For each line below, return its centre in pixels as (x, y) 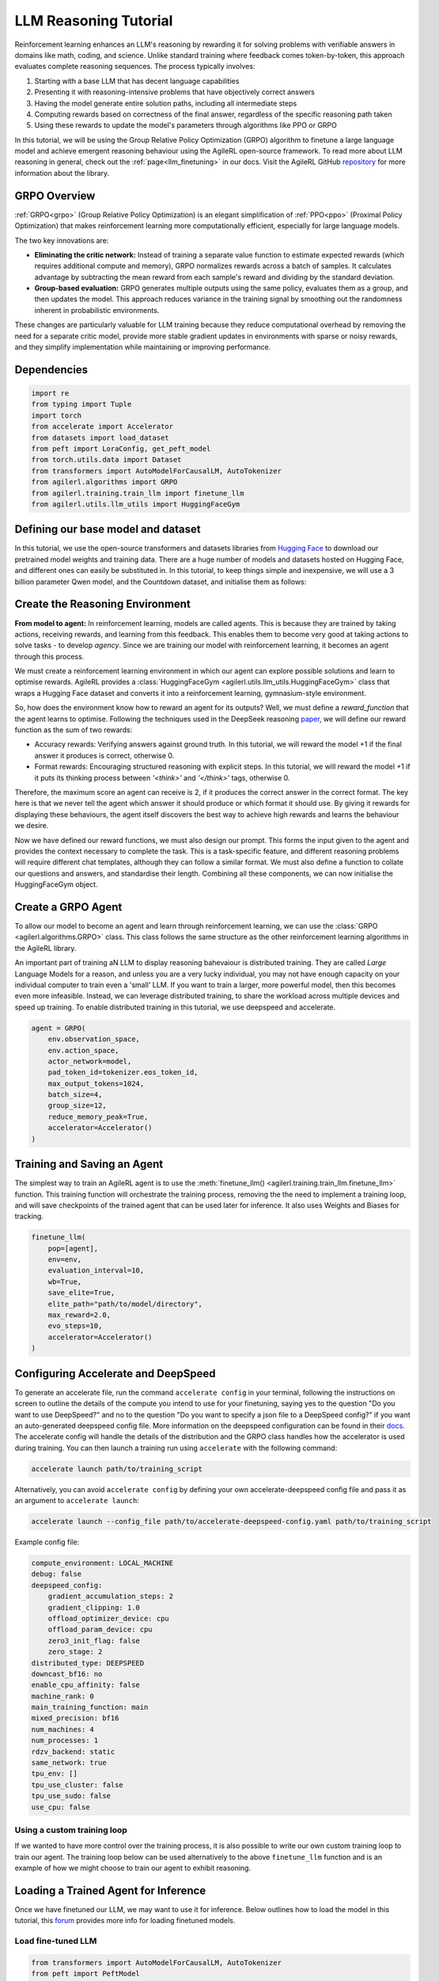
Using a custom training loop (71, 1830)
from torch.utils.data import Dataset (106, 460)
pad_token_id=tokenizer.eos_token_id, (123, 1073)
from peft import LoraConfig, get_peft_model (121, 449)
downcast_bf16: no (67, 1674)
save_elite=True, (81, 1293)
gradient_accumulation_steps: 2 (111, 1596)
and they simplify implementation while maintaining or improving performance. (143, 347)
